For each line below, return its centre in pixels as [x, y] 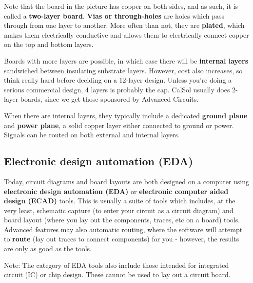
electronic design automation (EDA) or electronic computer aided [116, 191]
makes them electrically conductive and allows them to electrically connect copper [126, 34]
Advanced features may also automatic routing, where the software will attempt [123, 229]
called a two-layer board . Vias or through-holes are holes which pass [114, 15]
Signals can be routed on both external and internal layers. [92, 135]
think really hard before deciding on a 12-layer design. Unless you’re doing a [118, 80]
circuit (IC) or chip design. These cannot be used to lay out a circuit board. [117, 274]
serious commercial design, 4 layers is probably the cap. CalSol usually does [117, 89]
